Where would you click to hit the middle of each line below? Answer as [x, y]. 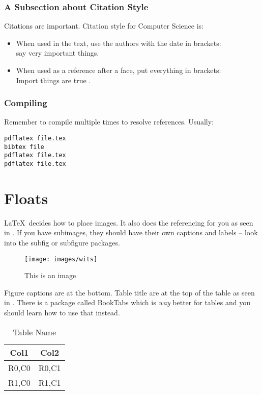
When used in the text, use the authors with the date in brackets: [119, 43]
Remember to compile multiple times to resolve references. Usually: [109, 122]
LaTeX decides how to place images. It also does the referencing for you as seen [129, 222]
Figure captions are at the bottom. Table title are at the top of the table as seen [129, 292]
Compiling [26, 103]
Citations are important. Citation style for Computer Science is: [104, 26]
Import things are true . [53, 80]
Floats [26, 198]
